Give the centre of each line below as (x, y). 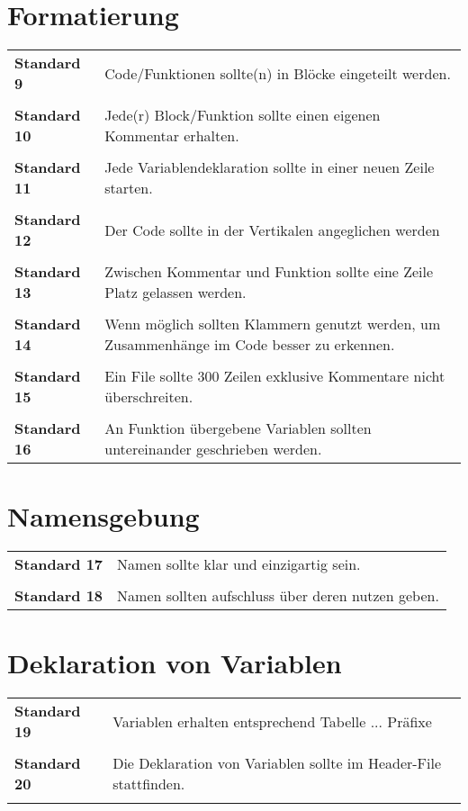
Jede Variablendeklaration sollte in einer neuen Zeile (270, 167)
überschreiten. (149, 397)
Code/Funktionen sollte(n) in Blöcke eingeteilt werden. (278, 73)
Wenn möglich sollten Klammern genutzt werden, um (273, 324)
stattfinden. (149, 784)
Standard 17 (59, 564)
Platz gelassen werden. (175, 293)
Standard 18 (59, 596)
